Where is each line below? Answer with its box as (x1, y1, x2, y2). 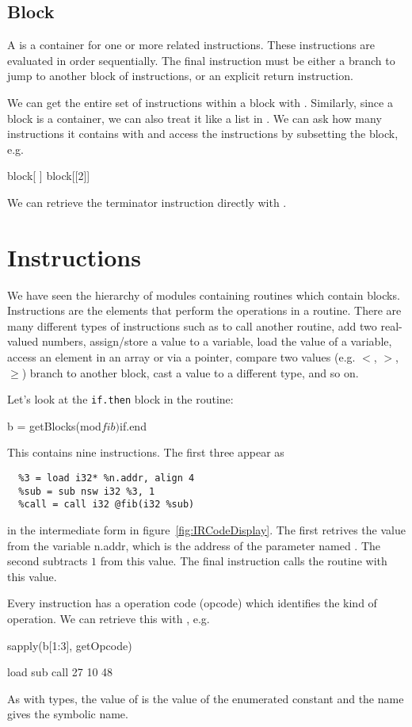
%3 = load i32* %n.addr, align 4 (18, 473, 195, 484)
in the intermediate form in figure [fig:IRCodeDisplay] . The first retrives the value (7, 522, 406, 538)
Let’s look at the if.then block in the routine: (7, 391, 234, 408)
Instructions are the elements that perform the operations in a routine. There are (7, 302, 402, 319)
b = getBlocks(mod (7, 417, 101, 434)
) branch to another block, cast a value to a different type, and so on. (21, 364, 359, 381)
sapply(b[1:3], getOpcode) (7, 637, 132, 653)
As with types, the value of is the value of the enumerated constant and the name (7, 690, 404, 706)
